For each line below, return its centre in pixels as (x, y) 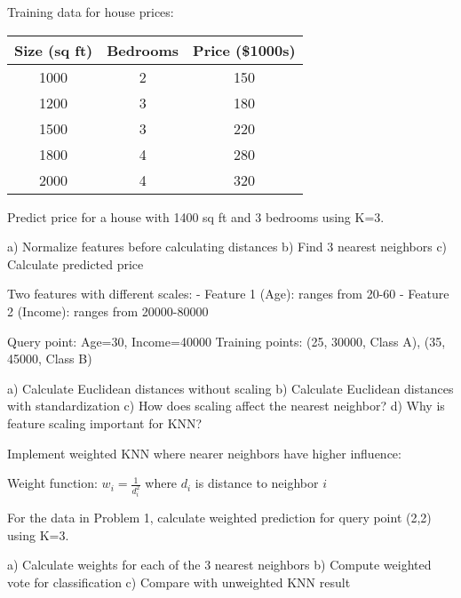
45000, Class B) (50, 359)
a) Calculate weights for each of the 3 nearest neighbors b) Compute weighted (219, 565)
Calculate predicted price (76, 263)
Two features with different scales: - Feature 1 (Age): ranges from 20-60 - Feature (228, 294)
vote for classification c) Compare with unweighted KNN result (179, 582)
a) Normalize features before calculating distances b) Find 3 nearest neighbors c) (227, 247)
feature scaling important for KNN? (105, 423)
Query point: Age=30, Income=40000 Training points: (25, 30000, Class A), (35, (227, 341)
